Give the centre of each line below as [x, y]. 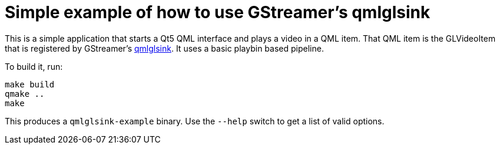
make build [30, 84]
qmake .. [25, 94]
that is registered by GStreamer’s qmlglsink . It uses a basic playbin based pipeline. [164, 48]
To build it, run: [34, 66]
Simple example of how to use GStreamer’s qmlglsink [218, 12]
